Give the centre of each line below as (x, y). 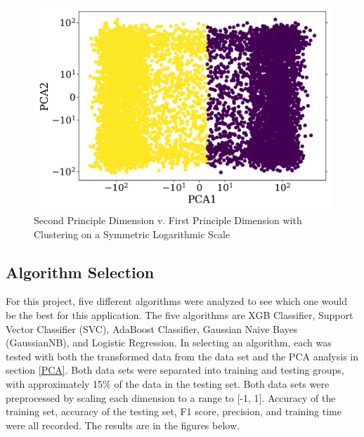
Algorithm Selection (80, 272)
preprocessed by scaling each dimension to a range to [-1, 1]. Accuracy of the (171, 397)
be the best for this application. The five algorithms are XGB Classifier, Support (180, 315)
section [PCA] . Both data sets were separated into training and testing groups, (175, 370)
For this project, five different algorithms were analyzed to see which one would (176, 301)
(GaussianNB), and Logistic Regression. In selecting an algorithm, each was (169, 343)
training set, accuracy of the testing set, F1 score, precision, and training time (174, 411)
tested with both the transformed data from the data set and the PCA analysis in (182, 356)
